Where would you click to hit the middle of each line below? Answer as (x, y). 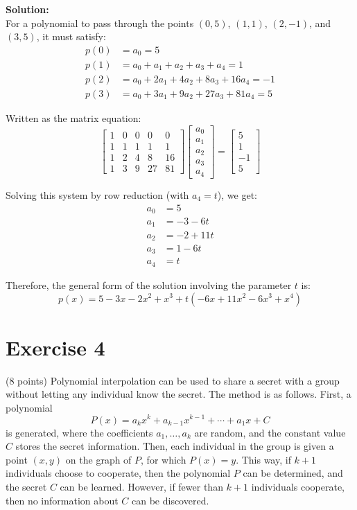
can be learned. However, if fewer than (141, 486)
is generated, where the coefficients (79, 432)
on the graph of (98, 459)
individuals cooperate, (298, 486)
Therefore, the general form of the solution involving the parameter (149, 284)
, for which (164, 459)
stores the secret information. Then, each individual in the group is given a (175, 446)
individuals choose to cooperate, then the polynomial (118, 473)
